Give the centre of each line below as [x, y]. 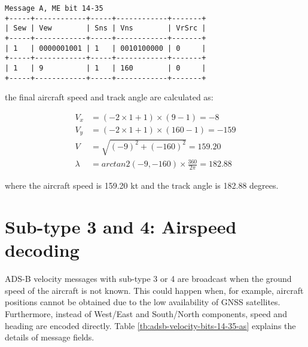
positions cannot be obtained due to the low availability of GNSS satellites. [143, 302]
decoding [42, 250]
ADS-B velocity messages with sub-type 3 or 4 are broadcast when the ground [148, 279]
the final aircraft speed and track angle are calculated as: [109, 97]
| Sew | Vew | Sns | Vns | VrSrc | [106, 28]
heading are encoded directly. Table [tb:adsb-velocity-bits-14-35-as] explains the [150, 325]
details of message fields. [50, 337]
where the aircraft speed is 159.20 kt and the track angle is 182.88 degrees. [142, 185]
